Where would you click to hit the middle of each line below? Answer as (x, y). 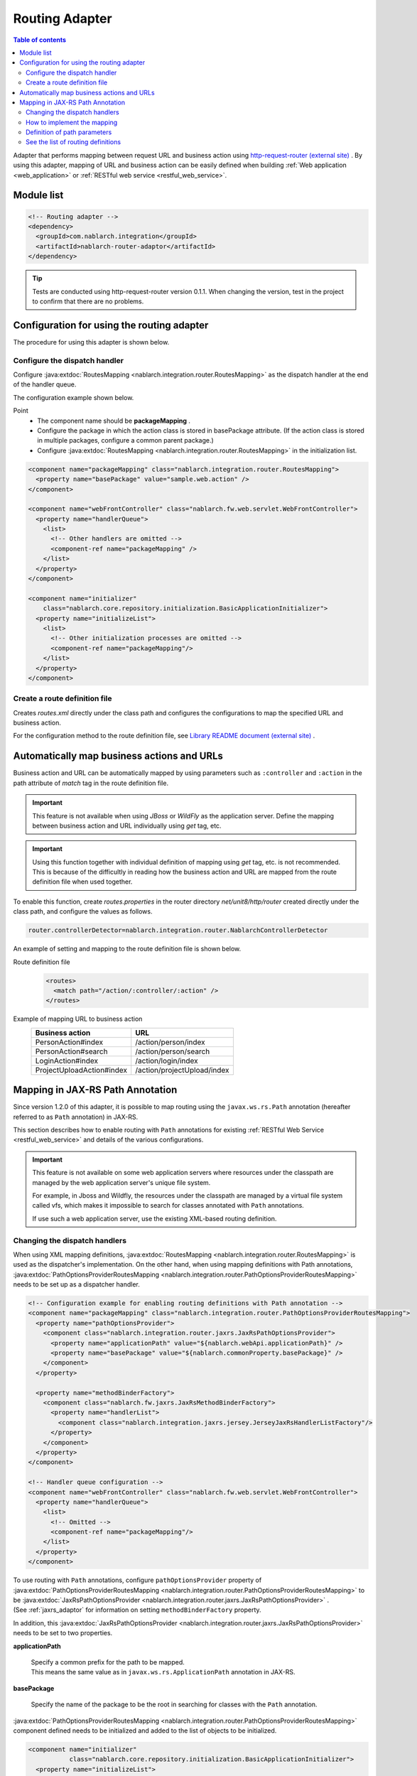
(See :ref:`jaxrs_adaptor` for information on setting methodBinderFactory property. (137, 1610)
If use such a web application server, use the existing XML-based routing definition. (155, 1218)
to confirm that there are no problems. (88, 301)
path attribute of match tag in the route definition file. (91, 783)
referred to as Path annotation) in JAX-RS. (76, 1117)
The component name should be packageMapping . (114, 421)
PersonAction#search (71, 1051)
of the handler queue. (45, 384)
